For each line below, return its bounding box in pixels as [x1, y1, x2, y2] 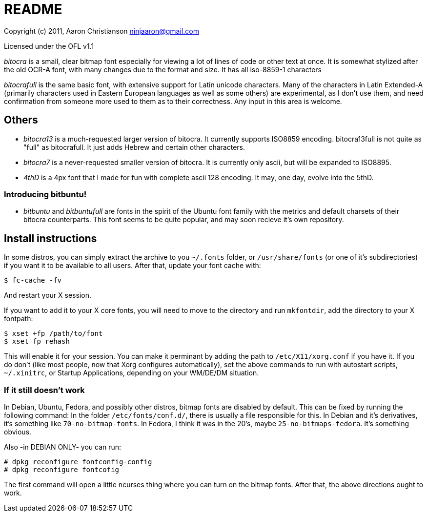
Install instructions [4, 232, 97, 245]
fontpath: [4, 314, 33, 323]
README [4, 1, 62, 18]
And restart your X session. [4, 291, 91, 300]
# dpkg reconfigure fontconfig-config [4, 457, 152, 466]
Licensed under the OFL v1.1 [4, 41, 94, 50]
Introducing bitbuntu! [4, 189, 87, 199]
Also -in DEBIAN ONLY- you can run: [4, 442, 122, 451]
